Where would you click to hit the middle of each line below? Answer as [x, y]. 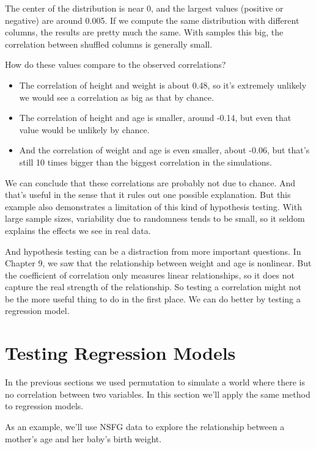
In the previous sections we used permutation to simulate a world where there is [155, 382]
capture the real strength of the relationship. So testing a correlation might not [153, 287]
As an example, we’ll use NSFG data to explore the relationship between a [145, 426]
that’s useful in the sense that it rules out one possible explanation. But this [148, 195]
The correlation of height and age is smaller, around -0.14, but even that [155, 118]
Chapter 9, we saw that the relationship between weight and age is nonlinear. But [158, 263]
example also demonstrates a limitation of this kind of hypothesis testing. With [153, 206]
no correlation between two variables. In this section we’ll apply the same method [158, 394]
